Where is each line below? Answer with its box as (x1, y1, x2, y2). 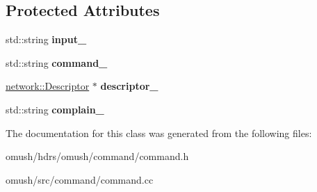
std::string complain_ (6, 102, 104, 116)
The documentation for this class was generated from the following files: (6, 125, 312, 140)
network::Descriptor (6, 79, 90, 93)
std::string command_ (6, 55, 108, 70)
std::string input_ (6, 32, 87, 47)
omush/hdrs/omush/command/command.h (6, 149, 189, 163)
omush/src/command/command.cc (6, 172, 154, 186)
